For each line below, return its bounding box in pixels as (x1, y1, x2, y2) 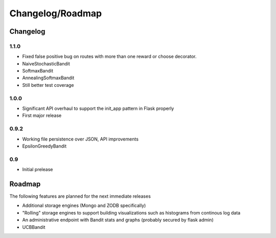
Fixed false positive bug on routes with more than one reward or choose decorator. (22, 54, 197, 60)
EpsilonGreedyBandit (22, 143, 67, 149)
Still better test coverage (22, 82, 74, 88)
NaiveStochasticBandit (22, 60, 70, 66)
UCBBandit (22, 224, 45, 230)
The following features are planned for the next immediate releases (9, 193, 151, 199)
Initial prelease (22, 166, 53, 173)
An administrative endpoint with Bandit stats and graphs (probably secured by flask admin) (22, 217, 214, 223)
